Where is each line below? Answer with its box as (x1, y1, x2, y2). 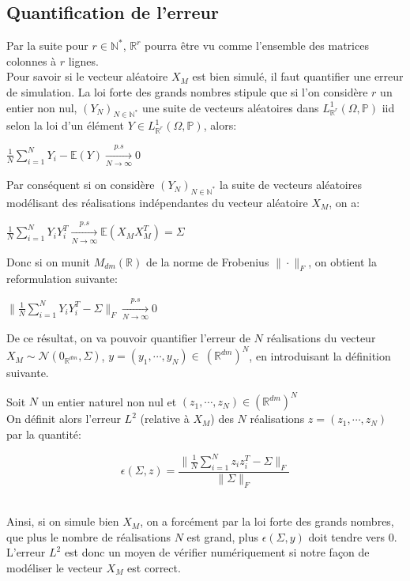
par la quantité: (6, 425, 81, 442)
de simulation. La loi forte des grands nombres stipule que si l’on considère (6, 83, 368, 100)
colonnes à (6, 52, 57, 69)
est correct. (127, 560, 181, 575)
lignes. (68, 52, 99, 69)
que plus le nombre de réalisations (6, 528, 171, 545)
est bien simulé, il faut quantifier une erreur (192, 68, 404, 85)
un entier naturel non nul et (41, 393, 177, 409)
